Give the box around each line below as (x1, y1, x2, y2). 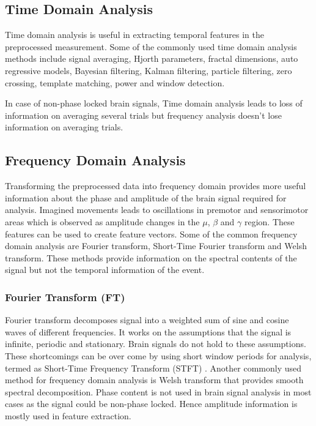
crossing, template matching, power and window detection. (5, 76, 225, 89)
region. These (244, 215, 295, 228)
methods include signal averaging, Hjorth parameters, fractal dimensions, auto (5, 52, 298, 65)
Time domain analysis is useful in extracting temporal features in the (5, 28, 265, 41)
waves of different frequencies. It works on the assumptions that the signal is (5, 325, 292, 338)
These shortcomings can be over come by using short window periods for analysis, (5, 349, 312, 362)
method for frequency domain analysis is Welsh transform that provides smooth (5, 373, 304, 386)
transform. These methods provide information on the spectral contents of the (5, 251, 297, 264)
